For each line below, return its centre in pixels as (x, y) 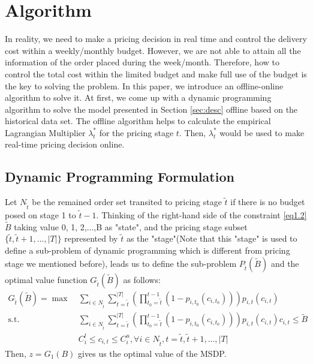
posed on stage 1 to (40, 215)
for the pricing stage (136, 132)
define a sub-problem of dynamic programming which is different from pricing (148, 250)
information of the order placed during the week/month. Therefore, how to (142, 62)
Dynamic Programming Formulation (120, 177)
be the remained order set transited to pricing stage (127, 202)
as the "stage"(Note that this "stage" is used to (212, 238)
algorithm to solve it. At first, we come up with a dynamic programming (138, 97)
